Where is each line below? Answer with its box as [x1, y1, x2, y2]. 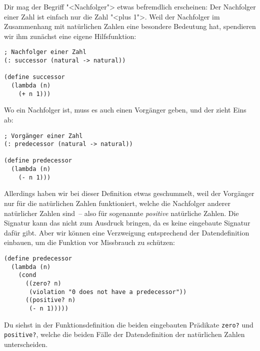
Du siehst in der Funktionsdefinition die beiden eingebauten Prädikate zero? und [4, 319, 253, 329]
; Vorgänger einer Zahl [4, 132, 83, 139]
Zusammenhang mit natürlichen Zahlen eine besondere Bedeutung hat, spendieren [4, 21, 256, 31]
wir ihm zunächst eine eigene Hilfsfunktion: [4, 30, 136, 41]
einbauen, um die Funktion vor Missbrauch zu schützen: [4, 237, 175, 247]
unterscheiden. [4, 338, 48, 349]
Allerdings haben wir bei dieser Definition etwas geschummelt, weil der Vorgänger [4, 188, 254, 198]
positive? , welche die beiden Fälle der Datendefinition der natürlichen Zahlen [4, 329, 245, 339]
